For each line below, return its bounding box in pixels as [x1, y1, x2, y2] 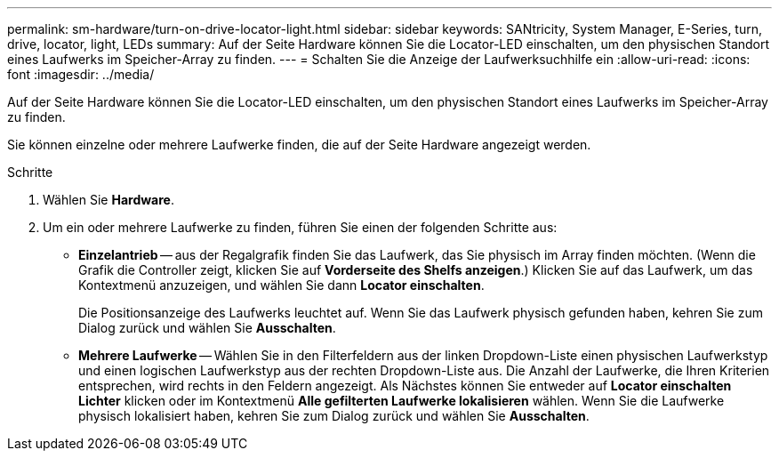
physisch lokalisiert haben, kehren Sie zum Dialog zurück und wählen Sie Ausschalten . [78, 408, 590, 423]
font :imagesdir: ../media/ [7, 67, 155, 82]
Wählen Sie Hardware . [43, 192, 174, 207]
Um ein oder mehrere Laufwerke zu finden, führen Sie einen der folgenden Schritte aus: [43, 220, 558, 235]
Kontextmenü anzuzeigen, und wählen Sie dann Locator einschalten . [78, 277, 485, 293]
